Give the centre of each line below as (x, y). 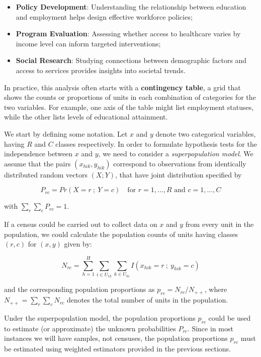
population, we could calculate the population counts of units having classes (121, 234)
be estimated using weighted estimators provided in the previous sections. (117, 349)
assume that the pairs (37, 163)
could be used (230, 318)
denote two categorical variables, (206, 133)
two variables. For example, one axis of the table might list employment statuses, (129, 107)
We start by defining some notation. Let (66, 133)
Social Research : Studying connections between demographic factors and (131, 60)
